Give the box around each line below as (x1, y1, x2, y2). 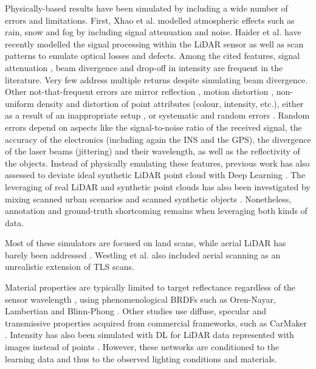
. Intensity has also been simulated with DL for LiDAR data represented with (5, 328, 294, 341)
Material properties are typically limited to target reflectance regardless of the (5, 281, 296, 294)
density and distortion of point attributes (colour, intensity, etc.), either (36, 97, 304, 109)
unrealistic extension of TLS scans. (5, 260, 134, 273)
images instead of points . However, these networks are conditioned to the (5, 340, 280, 353)
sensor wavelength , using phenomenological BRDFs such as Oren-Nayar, (5, 292, 276, 305)
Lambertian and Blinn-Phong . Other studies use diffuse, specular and (5, 305, 267, 317)
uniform (5, 97, 34, 109)
